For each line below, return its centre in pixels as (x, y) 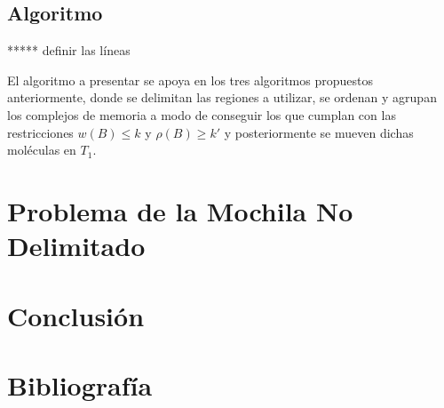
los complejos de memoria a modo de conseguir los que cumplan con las (202, 114)
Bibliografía (80, 384)
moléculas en (42, 150)
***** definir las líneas (69, 50)
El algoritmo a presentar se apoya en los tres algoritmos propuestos (190, 80)
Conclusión (76, 315)
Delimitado (76, 246)
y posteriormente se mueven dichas (319, 132)
